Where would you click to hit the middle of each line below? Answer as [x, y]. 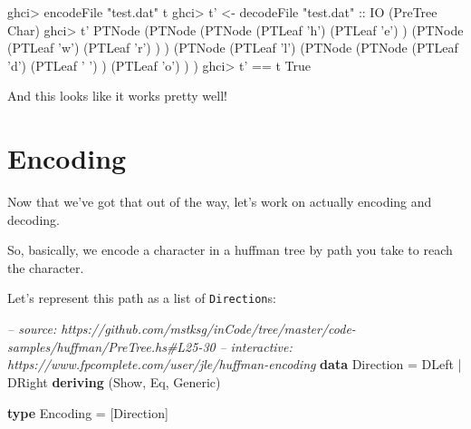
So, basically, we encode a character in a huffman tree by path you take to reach [230, 250]
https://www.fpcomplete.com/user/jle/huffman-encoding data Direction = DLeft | [235, 364]
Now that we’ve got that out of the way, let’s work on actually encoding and [220, 202]
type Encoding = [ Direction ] [88, 412]
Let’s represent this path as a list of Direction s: [142, 298]
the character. [46, 267]
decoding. [34, 219]
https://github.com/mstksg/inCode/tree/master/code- [208, 329]
